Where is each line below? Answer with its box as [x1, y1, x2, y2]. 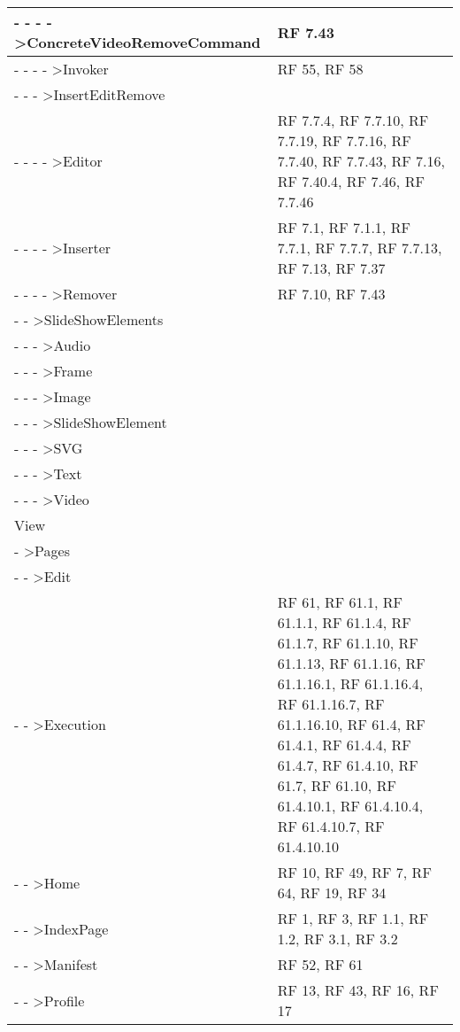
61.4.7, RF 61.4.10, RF [277, 755, 418, 775]
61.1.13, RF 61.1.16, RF [277, 653, 425, 673]
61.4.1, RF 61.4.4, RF [277, 734, 411, 755]
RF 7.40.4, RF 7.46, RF [277, 171, 425, 191]
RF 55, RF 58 [277, 58, 364, 79]
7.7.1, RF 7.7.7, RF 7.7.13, [277, 237, 442, 258]
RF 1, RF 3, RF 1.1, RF [277, 908, 429, 928]
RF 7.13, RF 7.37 [277, 258, 386, 278]
